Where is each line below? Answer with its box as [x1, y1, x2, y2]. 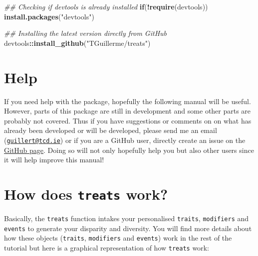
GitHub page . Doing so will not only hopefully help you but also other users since [4, 144, 254, 155]
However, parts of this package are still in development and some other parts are [4, 106, 251, 116]
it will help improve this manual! [4, 154, 104, 165]
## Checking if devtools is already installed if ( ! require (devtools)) [4, 1, 208, 11]
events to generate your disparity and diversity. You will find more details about [4, 223, 252, 233]
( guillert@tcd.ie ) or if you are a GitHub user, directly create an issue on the [4, 134, 246, 145]
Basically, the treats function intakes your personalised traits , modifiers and [4, 213, 249, 223]
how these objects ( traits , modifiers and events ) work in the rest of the [4, 233, 232, 243]
